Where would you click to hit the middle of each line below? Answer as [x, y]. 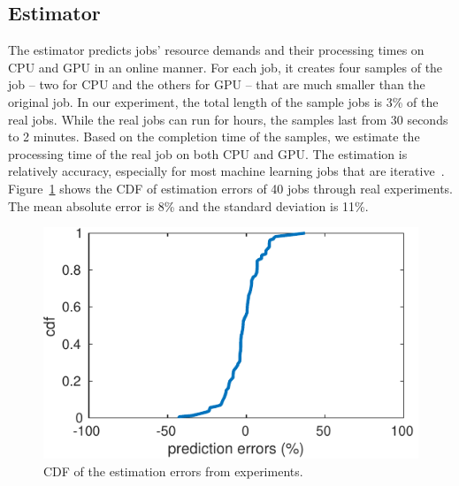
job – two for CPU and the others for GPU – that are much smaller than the [217, 84]
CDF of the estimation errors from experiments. [173, 471]
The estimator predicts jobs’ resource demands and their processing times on [216, 50]
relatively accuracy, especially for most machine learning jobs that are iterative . [226, 171]
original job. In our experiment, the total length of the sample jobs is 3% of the [223, 101]
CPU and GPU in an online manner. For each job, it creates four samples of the [226, 67]
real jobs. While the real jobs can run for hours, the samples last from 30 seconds [228, 119]
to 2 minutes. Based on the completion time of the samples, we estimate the [214, 137]
